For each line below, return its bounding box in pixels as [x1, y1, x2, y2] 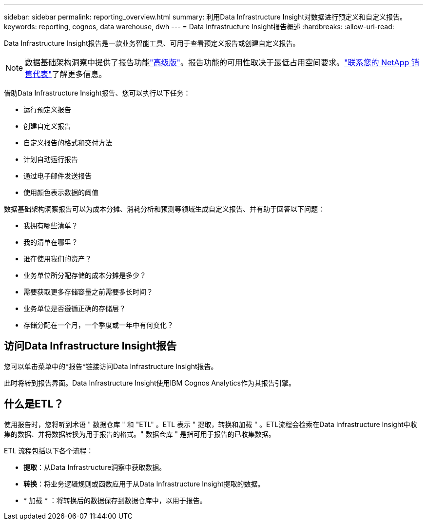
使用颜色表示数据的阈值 [23, 188, 98, 196]
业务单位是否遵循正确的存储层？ [23, 304, 126, 312]
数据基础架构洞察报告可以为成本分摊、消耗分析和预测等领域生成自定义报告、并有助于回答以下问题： [4, 205, 325, 213]
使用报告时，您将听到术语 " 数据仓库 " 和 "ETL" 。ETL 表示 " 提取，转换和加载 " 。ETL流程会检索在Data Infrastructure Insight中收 [4, 420, 417, 428]
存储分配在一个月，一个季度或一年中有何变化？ [23, 321, 174, 329]
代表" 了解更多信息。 [33, 69, 107, 79]
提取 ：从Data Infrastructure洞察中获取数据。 [23, 463, 166, 471]
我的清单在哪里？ [23, 238, 78, 246]
